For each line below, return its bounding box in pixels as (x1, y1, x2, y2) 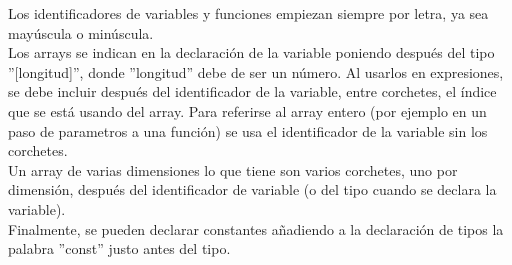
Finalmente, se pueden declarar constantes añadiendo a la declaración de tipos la (8, 218, 504, 239)
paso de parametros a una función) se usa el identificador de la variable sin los (8, 120, 488, 141)
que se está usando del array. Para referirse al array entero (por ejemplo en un (8, 100, 487, 121)
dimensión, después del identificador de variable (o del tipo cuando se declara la (8, 179, 497, 200)
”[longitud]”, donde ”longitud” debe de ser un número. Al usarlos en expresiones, (8, 61, 504, 82)
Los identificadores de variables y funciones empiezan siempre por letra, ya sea (8, 3, 489, 23)
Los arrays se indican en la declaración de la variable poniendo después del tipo (8, 42, 495, 63)
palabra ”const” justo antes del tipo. (8, 238, 231, 259)
